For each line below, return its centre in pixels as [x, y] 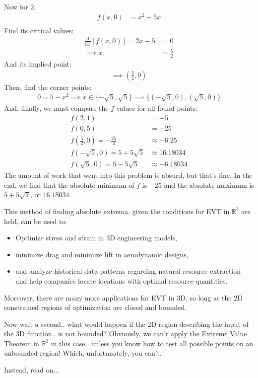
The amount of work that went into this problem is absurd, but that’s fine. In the [128, 175]
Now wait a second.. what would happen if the [75, 324]
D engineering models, [143, 238]
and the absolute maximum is [209, 185]
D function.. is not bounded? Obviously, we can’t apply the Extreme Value [133, 334]
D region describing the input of [200, 324]
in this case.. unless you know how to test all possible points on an [152, 343]
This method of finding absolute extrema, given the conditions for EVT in [117, 211]
